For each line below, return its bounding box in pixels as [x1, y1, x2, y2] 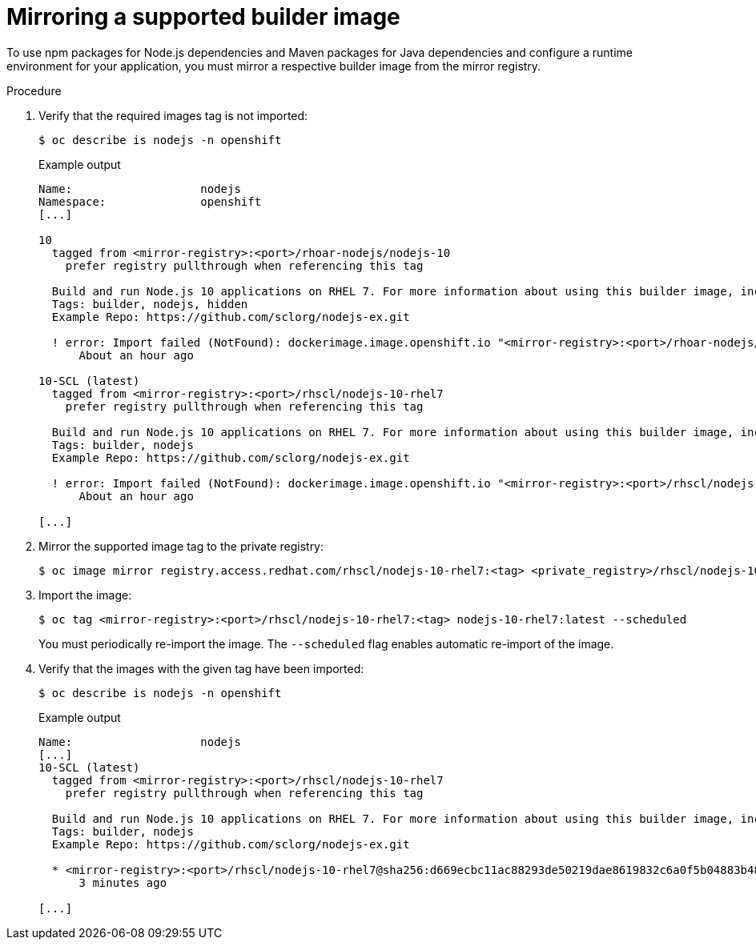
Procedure [6, 83, 62, 98]
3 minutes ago [78, 876, 167, 889]
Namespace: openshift [38, 194, 262, 208]
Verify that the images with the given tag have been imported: [38, 661, 364, 675]
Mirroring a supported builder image [6, 3, 400, 30]
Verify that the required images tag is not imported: [38, 108, 308, 122]
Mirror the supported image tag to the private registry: [38, 539, 324, 553]
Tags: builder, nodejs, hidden [51, 297, 248, 311]
